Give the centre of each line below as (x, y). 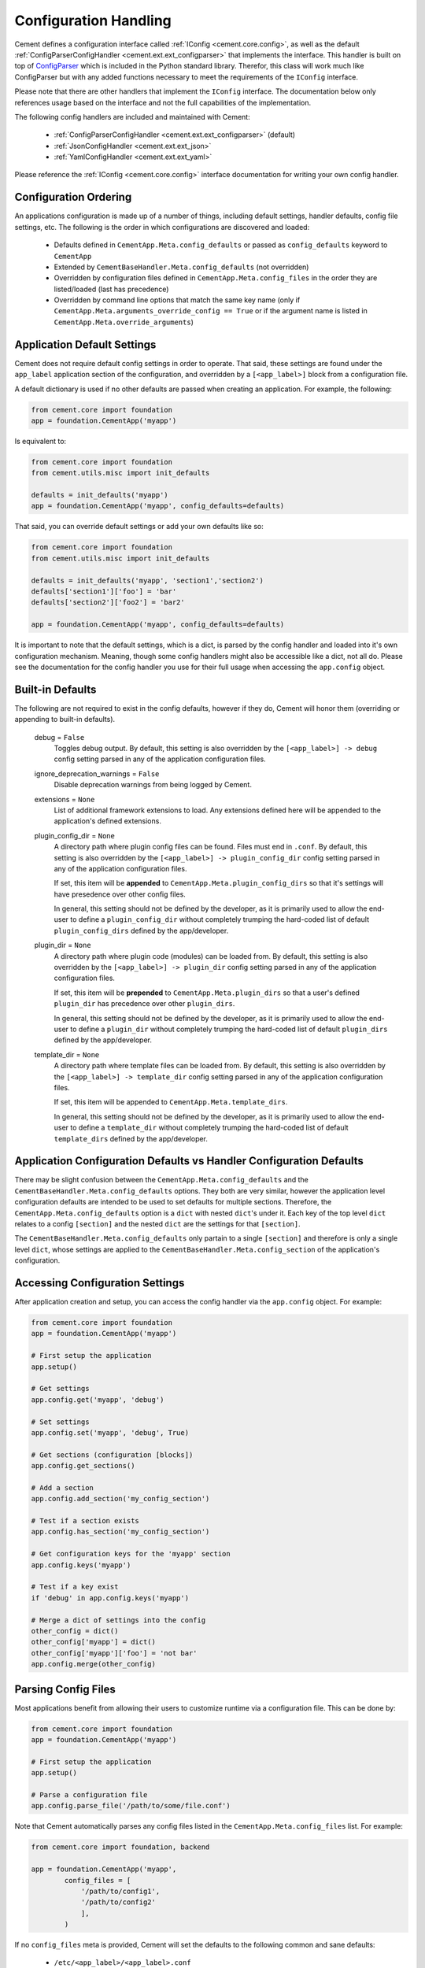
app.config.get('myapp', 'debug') (98, 1400)
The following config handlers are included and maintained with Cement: (133, 117)
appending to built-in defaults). (65, 720)
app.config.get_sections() (83, 1466)
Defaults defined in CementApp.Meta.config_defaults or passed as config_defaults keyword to (221, 245)
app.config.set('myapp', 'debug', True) (110, 1432)
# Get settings (60, 1389)
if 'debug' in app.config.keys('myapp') (110, 1598)
